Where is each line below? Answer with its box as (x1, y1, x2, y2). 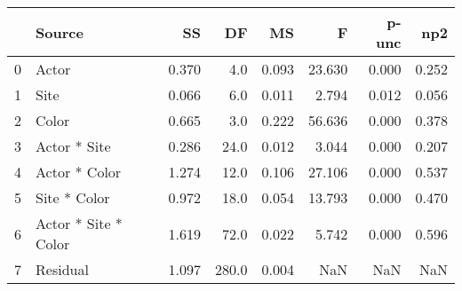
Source (36, 21, 84, 43)
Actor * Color (36, 161, 122, 182)
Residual (36, 259, 89, 279)
